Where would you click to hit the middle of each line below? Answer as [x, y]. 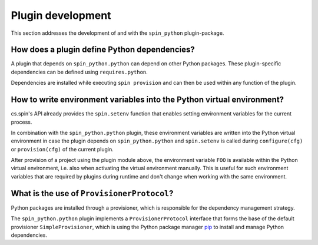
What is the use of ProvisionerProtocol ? [92, 193]
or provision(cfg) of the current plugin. [62, 149]
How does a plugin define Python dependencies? [103, 50]
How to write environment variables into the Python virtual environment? [148, 100]
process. [21, 122]
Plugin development [61, 15]
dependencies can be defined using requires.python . [79, 72]
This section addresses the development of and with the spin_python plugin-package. [117, 33]
